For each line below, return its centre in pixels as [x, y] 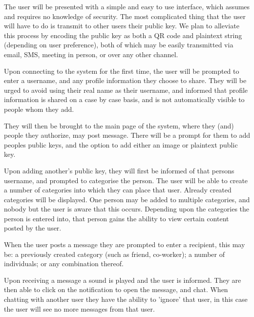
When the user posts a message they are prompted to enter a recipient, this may [125, 244]
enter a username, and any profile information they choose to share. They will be [125, 80]
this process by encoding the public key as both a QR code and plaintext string [123, 35]
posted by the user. [33, 228]
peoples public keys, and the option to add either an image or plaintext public [121, 144]
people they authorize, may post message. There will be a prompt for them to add [127, 135]
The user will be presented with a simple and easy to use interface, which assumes [127, 6]
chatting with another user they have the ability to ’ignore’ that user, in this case [126, 299]
